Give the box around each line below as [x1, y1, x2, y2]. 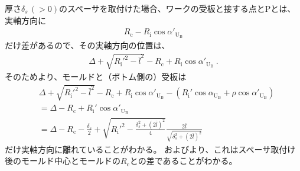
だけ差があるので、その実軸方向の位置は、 [5, 39, 170, 51]
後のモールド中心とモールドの [5, 154, 120, 167]
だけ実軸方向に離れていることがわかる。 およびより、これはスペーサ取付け [5, 143, 296, 155]
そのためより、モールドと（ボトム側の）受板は [5, 70, 187, 83]
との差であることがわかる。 [129, 154, 237, 167]
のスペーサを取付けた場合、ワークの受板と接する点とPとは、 [59, 2, 296, 14]
